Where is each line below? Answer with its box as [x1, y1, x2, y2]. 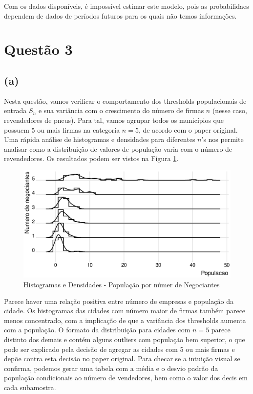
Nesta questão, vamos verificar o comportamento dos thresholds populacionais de [4, 95, 247, 106]
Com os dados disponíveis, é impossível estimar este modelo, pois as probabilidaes [4, 1, 249, 11]
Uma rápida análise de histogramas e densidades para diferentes [4, 134, 195, 144]
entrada [4, 105, 27, 116]
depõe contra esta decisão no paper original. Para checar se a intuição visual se [4, 353, 240, 364]
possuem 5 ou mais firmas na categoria [4, 124, 120, 135]
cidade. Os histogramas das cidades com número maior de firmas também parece [4, 305, 246, 316]
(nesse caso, [212, 105, 247, 116]
